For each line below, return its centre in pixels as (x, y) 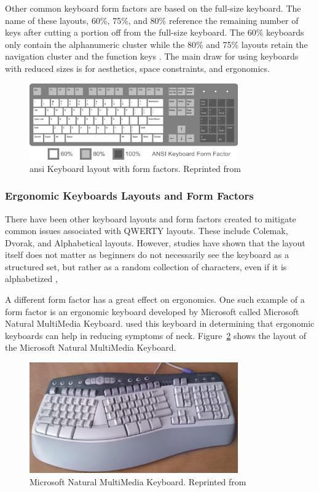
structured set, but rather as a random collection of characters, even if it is (146, 266)
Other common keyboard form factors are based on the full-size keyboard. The (153, 8)
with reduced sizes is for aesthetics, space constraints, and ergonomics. (137, 68)
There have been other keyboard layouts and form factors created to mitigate (151, 218)
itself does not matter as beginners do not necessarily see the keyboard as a (147, 255)
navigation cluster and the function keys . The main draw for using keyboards (152, 56)
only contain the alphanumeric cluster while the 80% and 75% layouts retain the (156, 44)
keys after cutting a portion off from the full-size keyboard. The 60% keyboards (155, 32)
